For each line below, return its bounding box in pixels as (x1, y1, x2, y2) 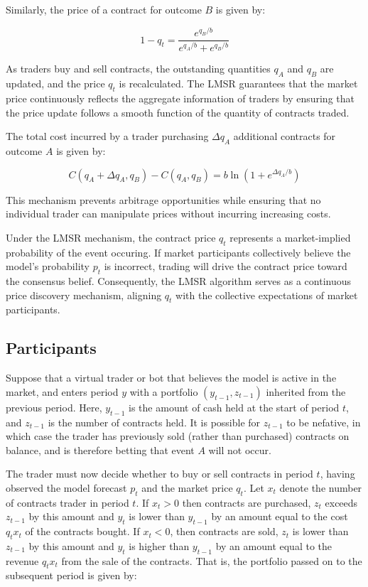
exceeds (325, 495, 358, 510)
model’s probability (6, 259, 90, 274)
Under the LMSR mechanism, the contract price (6, 230, 216, 244)
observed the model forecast (6, 480, 127, 495)
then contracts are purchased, (182, 495, 311, 510)
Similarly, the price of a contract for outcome (6, 2, 202, 16)
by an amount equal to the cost (211, 509, 348, 524)
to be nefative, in (286, 414, 361, 429)
